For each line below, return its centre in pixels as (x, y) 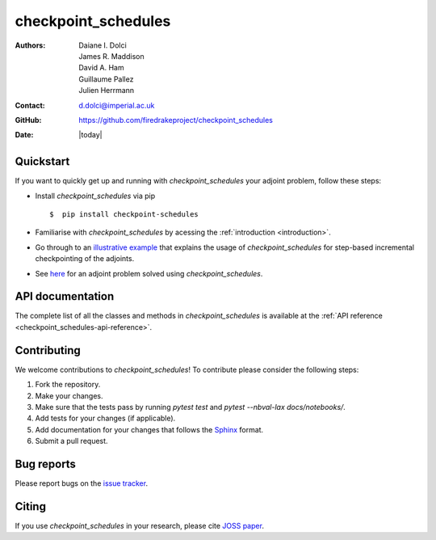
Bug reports (46, 464)
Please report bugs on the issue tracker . (82, 483)
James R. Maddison (111, 56)
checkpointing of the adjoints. (85, 259)
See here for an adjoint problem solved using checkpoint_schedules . (149, 273)
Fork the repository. (68, 385)
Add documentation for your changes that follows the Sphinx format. (149, 429)
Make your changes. (69, 395)
